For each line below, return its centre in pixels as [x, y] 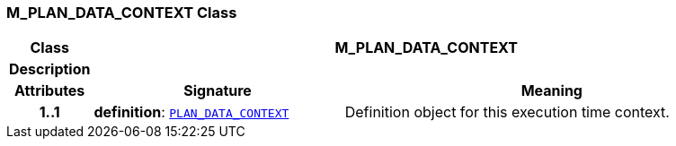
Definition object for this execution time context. [507, 112]
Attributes [50, 91]
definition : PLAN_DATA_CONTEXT [191, 112]
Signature [218, 91]
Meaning [551, 91]
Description [50, 69]
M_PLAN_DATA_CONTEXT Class [122, 13]
